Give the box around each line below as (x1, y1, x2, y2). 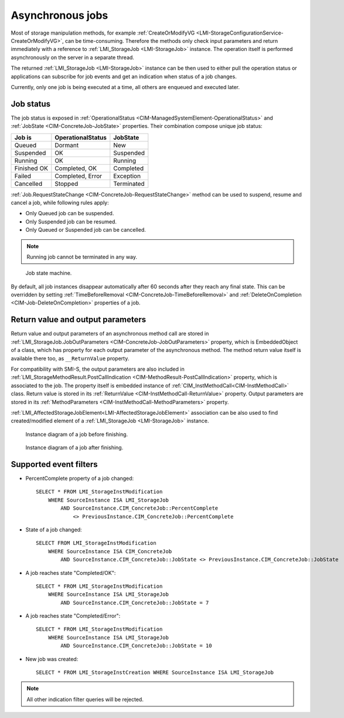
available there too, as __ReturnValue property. (11, 355, 130, 362)
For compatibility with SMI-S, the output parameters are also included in (11, 365, 185, 372)
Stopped (55, 179, 79, 188)
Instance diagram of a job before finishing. (25, 431, 128, 438)
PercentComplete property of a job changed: (25, 475, 134, 482)
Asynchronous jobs (11, 9, 108, 22)
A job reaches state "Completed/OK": (25, 569, 116, 576)
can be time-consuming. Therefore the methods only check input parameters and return (64, 37, 278, 44)
